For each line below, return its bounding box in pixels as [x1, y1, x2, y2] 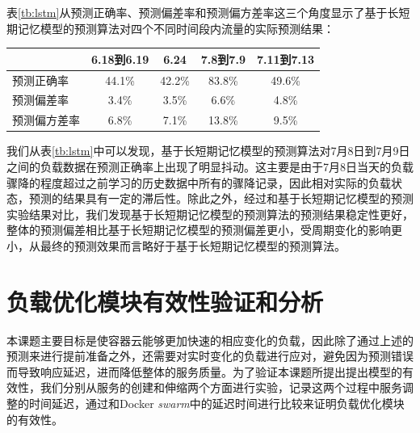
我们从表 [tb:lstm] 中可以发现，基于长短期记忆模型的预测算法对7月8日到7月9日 [6, 142, 410, 159]
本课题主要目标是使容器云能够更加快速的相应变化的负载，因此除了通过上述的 [6, 331, 414, 348]
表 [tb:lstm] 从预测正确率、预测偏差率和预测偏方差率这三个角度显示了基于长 [6, 4, 399, 20]
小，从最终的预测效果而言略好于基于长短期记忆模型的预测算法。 [6, 237, 346, 254]
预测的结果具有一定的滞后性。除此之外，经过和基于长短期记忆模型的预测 [28, 190, 414, 207]
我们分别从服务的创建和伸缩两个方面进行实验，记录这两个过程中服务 [40, 379, 402, 396]
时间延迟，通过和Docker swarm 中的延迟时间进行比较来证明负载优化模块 [28, 394, 405, 411]
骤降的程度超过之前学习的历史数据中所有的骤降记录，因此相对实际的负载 [6, 174, 391, 191]
